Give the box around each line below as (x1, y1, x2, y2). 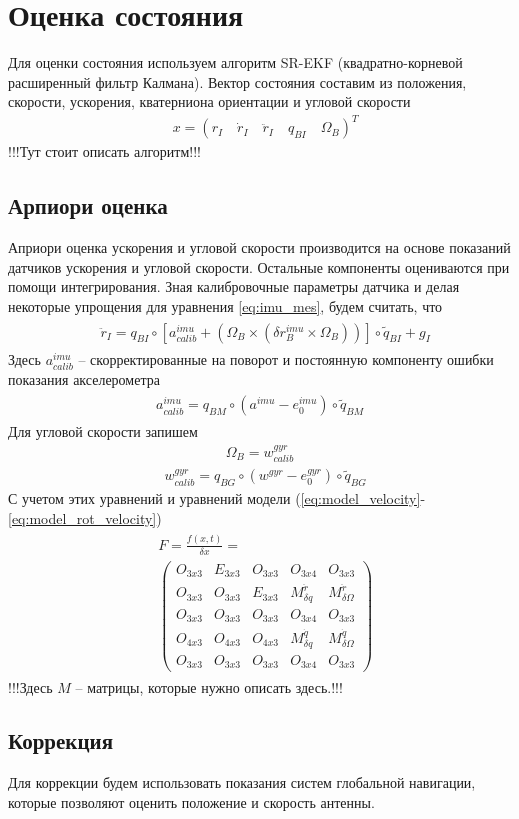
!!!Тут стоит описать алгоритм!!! (8, 141, 201, 162)
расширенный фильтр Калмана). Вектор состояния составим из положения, (8, 71, 467, 92)
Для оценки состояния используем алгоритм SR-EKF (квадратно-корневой (8, 52, 463, 73)
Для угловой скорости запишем (8, 421, 198, 442)
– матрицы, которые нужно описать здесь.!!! (75, 676, 343, 697)
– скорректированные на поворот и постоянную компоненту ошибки (78, 348, 494, 369)
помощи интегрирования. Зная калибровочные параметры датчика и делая (8, 276, 460, 297)
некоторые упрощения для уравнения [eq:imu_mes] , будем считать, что (8, 296, 443, 317)
